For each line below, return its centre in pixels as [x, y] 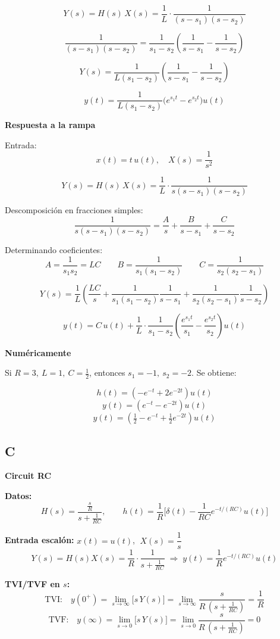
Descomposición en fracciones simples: [74, 210]
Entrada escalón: [40, 540]
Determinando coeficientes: [54, 250]
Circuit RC [28, 476]
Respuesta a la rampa [50, 125]
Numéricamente [38, 352]
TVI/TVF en [32, 584]
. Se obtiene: [214, 373]
